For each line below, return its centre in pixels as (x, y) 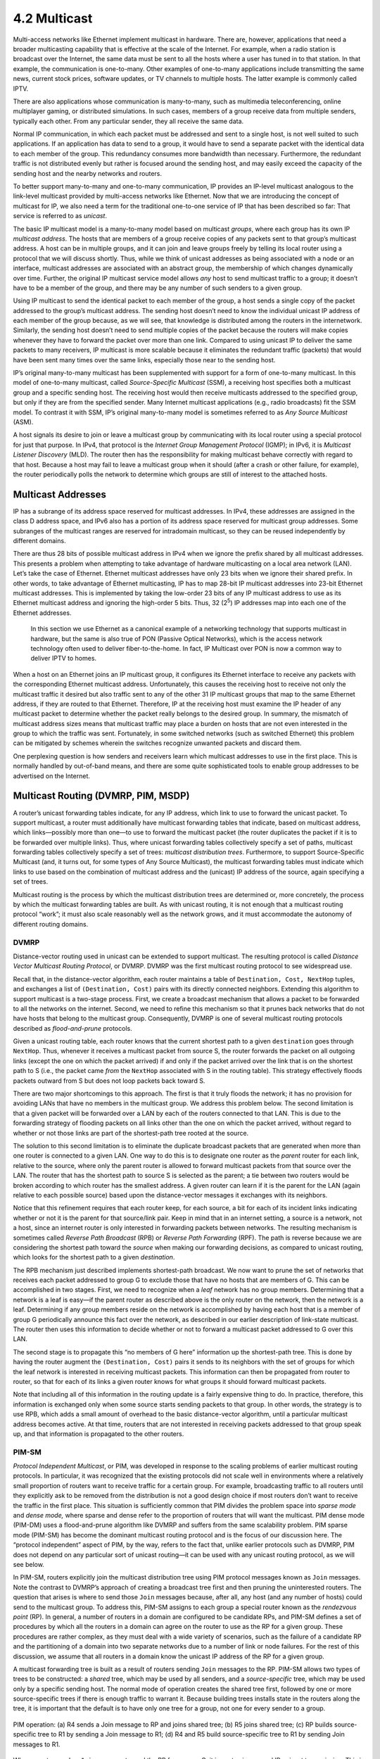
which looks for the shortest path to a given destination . (94, 1257)
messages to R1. (37, 1744)
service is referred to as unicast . (60, 216)
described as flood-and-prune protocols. (73, 1028)
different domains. (39, 541)
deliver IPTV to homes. (64, 659)
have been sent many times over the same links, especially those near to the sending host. (144, 360)
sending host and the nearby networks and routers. (87, 173)
